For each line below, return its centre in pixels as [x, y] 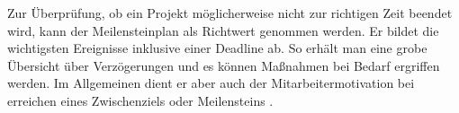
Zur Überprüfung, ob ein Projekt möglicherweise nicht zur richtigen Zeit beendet [230, 13]
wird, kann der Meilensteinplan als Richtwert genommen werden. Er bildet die [223, 30]
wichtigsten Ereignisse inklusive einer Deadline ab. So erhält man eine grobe [217, 48]
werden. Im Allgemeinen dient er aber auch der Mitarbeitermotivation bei [211, 83]
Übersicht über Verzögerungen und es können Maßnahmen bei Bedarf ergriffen [224, 65]
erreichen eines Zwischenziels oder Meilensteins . [140, 100]
